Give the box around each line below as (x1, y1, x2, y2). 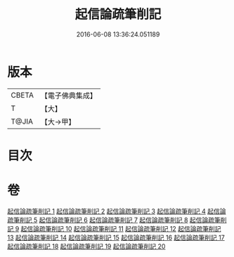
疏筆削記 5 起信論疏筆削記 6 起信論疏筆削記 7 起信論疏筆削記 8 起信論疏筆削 (7, 216, 227, 224)
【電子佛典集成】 (40, 91, 97, 100)
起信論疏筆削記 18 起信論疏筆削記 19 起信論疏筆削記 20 (7, 242, 166, 250)
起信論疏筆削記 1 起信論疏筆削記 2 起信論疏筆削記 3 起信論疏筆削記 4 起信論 (7, 206, 226, 215)
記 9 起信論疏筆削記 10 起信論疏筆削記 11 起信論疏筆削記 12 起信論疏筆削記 (7, 224, 221, 232)
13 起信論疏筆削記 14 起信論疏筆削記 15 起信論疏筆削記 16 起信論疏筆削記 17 (7, 233, 225, 242)
